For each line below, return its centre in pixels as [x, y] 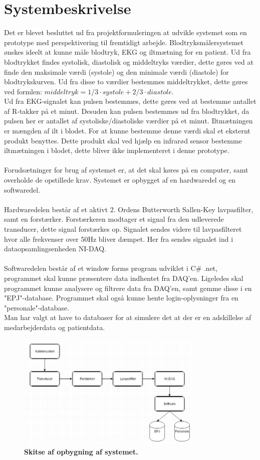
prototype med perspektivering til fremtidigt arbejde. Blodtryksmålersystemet [124, 42]
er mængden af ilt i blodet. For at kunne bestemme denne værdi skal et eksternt [127, 131]
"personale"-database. [37, 307]
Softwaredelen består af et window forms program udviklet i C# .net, [111, 268]
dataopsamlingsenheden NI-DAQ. [55, 249]
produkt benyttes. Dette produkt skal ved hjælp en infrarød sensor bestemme [123, 140]
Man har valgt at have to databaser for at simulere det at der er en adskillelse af [128, 317]
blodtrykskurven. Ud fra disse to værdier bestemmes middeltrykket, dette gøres [126, 82]
